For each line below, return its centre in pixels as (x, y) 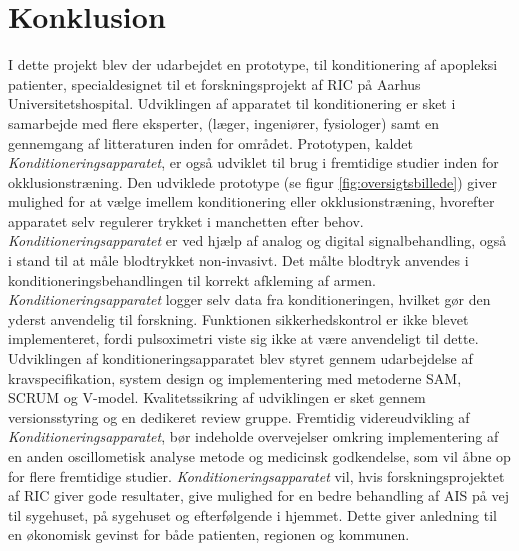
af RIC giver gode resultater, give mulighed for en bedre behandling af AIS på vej (258, 495)
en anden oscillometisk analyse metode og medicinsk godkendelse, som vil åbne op (259, 456)
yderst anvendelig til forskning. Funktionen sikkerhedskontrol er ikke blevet (238, 318)
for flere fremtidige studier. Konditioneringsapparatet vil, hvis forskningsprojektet (256, 475)
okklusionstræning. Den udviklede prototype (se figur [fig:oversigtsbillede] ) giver (252, 181)
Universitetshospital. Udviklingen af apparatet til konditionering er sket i (232, 103)
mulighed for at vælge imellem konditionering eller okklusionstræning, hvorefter (251, 201)
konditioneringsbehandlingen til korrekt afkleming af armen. (192, 279)
